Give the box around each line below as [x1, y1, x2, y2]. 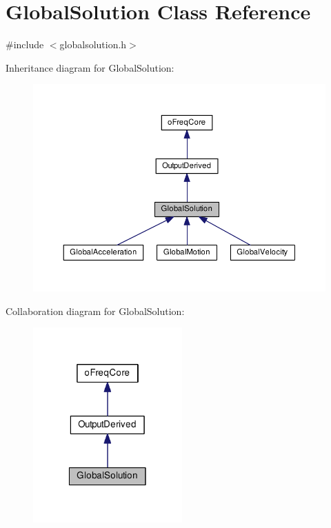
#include [6, 37, 44, 52]
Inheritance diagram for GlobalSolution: [6, 60, 174, 74]
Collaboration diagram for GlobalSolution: [6, 303, 185, 318]
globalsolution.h [59, 37, 127, 52]
